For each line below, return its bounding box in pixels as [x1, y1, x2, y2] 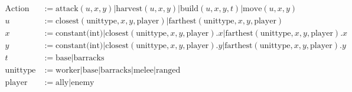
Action [5, 5, 30, 13]
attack [56, 5, 79, 13]
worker [56, 66, 80, 75]
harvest [116, 5, 143, 13]
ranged [155, 66, 181, 75]
